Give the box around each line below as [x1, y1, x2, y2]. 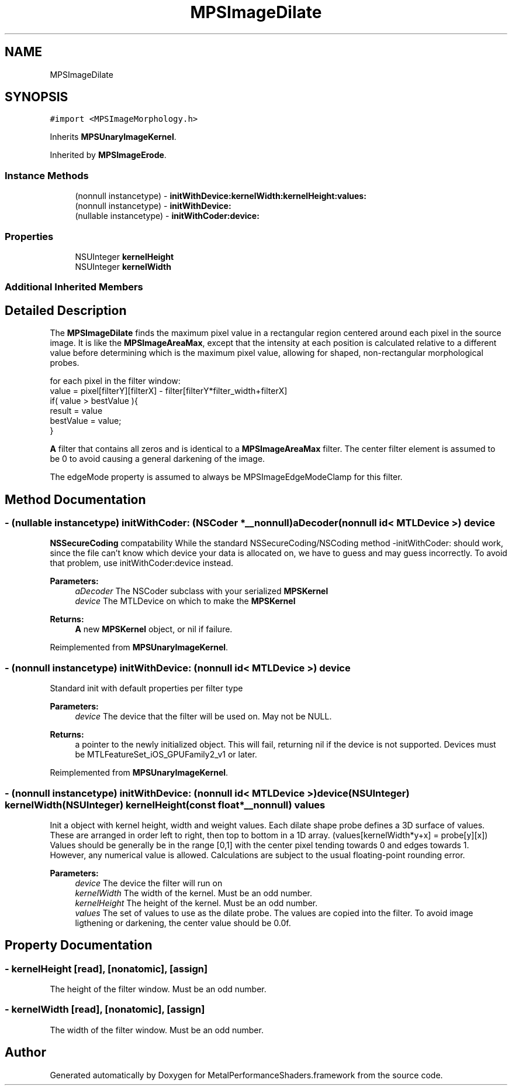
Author [5, 1045, 46, 1060]
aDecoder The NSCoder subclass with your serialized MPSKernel [75, 586, 328, 597]
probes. [50, 358, 79, 368]
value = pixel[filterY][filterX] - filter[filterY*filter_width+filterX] [50, 386, 288, 396]
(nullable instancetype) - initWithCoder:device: [75, 211, 260, 221]
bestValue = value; [50, 416, 122, 426]
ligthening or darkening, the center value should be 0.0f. [75, 917, 291, 928]
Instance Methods [5, 169, 89, 181]
